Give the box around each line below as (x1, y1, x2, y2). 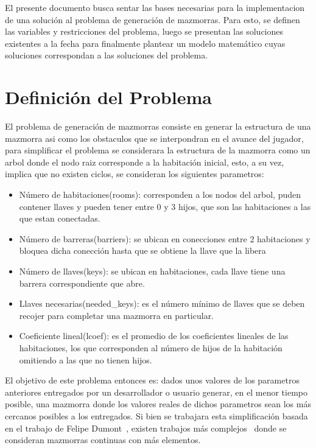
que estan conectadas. (19, 212, 100, 225)
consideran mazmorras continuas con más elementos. (5, 433, 201, 446)
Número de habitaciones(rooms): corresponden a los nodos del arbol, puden (19, 188, 301, 201)
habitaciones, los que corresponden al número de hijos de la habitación (19, 341, 283, 354)
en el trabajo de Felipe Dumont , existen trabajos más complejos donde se (5, 421, 287, 434)
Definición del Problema (5, 85, 212, 110)
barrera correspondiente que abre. (19, 276, 145, 289)
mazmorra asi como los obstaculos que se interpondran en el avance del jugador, (5, 131, 304, 144)
